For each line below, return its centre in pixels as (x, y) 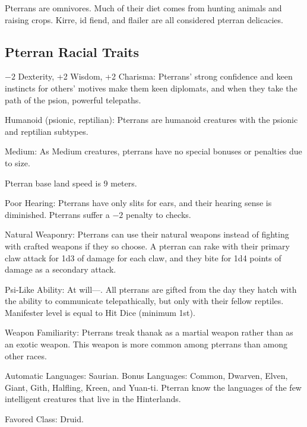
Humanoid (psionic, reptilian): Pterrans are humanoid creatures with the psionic (151, 120)
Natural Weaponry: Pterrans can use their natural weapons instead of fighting (147, 234)
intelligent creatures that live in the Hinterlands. (93, 399)
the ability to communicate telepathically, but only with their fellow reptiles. (144, 301)
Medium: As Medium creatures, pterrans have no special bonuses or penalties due (153, 151)
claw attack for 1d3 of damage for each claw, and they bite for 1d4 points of (143, 257)
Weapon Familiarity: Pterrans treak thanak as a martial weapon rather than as (149, 332)
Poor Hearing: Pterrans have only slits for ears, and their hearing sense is (138, 203)
